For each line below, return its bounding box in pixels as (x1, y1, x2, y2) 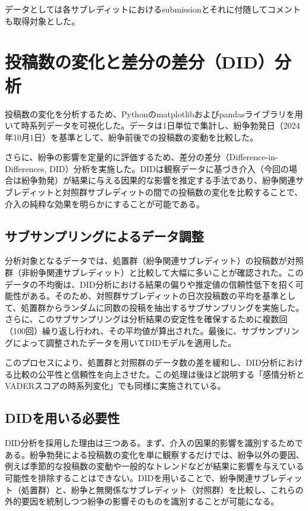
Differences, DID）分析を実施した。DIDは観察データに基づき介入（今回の (5, 162, 289, 175)
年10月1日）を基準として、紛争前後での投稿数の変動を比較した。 (5, 130, 258, 143)
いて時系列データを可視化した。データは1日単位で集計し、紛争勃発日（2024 (5, 119, 300, 132)
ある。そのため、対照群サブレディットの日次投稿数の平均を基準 (29, 289, 279, 302)
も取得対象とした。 (5, 14, 80, 27)
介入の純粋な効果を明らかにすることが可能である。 (5, 197, 205, 210)
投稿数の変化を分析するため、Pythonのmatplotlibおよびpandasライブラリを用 (5, 107, 303, 120)
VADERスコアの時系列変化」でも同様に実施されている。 (5, 379, 226, 392)
